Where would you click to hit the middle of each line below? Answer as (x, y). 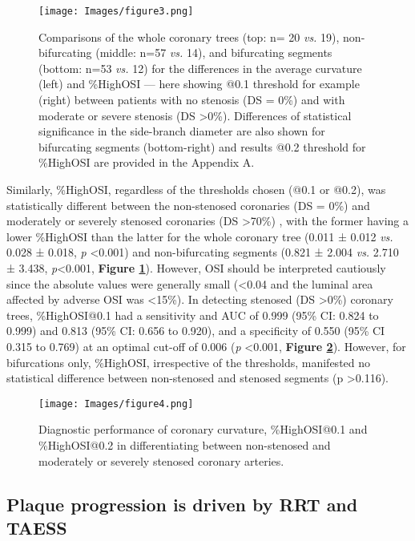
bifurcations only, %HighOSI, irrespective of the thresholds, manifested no (189, 362)
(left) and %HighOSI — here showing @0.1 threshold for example (199, 84)
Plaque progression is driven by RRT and (182, 504)
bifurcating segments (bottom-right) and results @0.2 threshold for (202, 146)
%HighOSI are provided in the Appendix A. (147, 162)
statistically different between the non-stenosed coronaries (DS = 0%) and (188, 205)
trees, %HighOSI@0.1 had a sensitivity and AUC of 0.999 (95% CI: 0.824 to (193, 315)
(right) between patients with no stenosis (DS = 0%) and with (192, 100)
